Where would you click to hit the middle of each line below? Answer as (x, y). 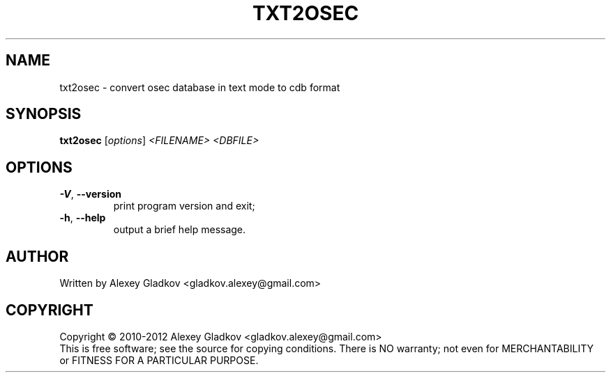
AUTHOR (37, 256)
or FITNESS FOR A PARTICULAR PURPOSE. (159, 360)
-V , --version (90, 194)
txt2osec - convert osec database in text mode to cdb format (200, 87)
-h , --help (83, 218)
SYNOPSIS (44, 114)
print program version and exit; (184, 206)
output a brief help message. (180, 230)
